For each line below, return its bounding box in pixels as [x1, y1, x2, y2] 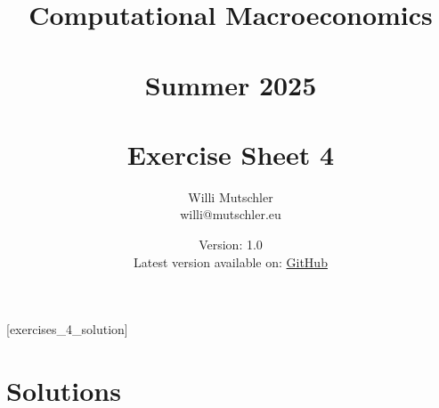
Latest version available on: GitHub [134, 252, 328, 271]
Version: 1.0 [199, 235, 263, 254]
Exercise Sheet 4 [126, 135, 335, 172]
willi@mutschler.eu [180, 205, 281, 224]
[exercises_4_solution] [6, 320, 128, 339]
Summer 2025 [144, 66, 317, 102]
